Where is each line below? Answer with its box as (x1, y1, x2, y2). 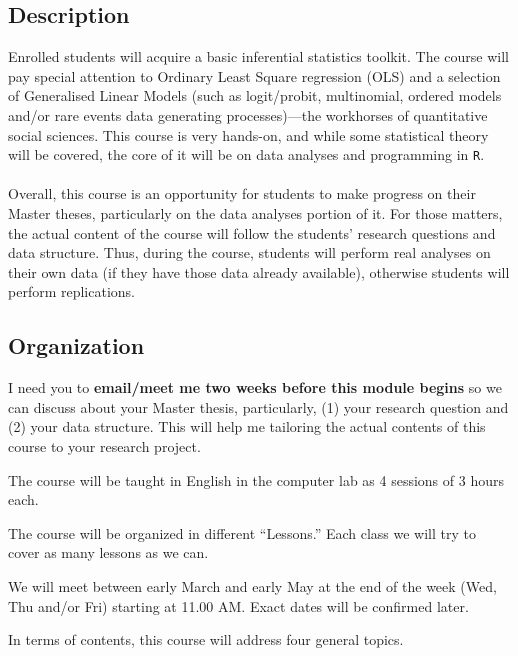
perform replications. (8, 281, 135, 302)
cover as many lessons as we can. (8, 542, 209, 563)
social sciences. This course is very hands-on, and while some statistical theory (8, 124, 489, 145)
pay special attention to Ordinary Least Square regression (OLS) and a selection (8, 65, 501, 86)
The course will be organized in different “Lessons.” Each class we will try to (8, 522, 476, 543)
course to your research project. (8, 435, 201, 456)
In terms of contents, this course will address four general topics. (8, 629, 404, 650)
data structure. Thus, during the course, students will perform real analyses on (8, 242, 491, 263)
